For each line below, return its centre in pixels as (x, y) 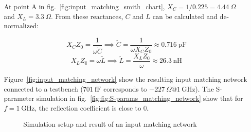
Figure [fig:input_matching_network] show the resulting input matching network (125, 79)
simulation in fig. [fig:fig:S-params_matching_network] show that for (140, 98)
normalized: (21, 26)
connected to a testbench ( (44, 88)
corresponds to (125, 88)
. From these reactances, (87, 16)
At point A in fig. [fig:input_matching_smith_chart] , (84, 6)
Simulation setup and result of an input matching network (110, 124)
